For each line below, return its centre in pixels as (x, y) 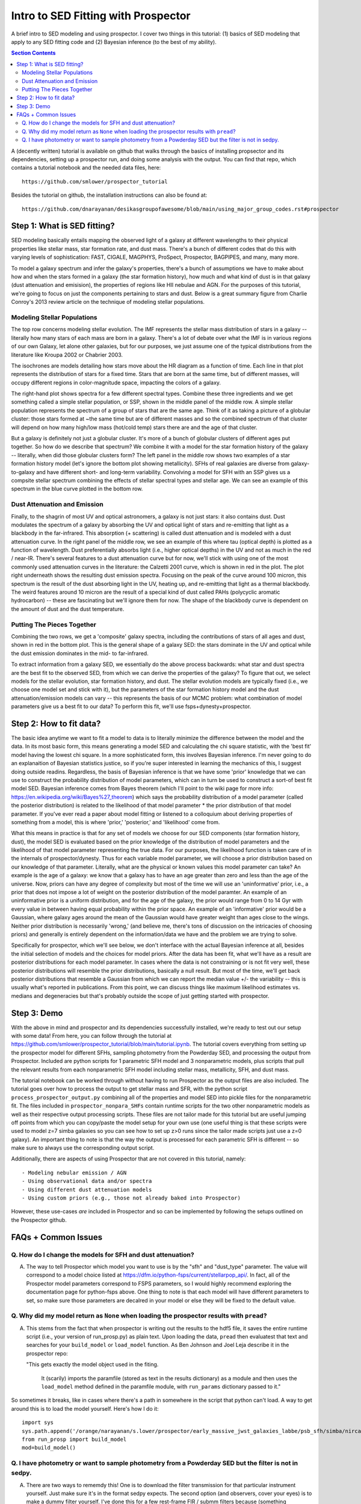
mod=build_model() (49, 1448)
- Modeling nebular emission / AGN (74, 1173)
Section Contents (33, 53)
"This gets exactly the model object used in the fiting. (92, 1364)
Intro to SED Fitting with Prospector (101, 16)
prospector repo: (47, 1353)
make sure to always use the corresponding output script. (83, 1148)
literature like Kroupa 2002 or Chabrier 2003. (67, 354)
